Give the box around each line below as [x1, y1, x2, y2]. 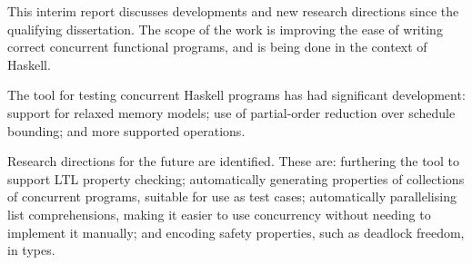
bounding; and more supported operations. [7, 121, 246, 140]
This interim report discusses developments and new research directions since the [7, 2, 459, 20]
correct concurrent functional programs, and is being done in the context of [7, 37, 427, 56]
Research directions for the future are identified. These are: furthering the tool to [7, 152, 459, 171]
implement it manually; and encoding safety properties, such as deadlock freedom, [7, 222, 465, 241]
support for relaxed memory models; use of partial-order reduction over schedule [7, 103, 456, 122]
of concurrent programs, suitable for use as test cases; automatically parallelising [7, 187, 457, 206]
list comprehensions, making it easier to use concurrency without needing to [7, 204, 431, 223]
